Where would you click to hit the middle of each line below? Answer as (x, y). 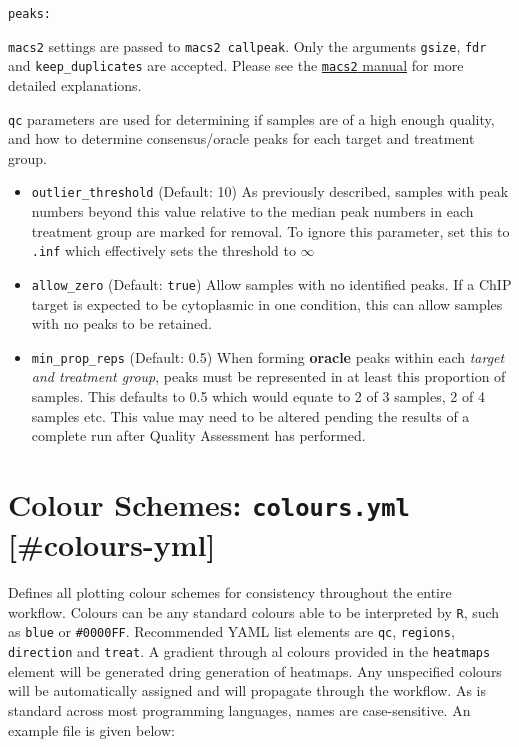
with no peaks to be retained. (121, 323)
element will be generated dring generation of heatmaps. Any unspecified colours (255, 670)
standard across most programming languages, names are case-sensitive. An (239, 709)
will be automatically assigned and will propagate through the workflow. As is (247, 690)
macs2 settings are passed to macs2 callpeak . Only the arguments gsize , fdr (247, 45)
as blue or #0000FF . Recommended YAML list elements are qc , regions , (231, 631)
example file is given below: (91, 729)
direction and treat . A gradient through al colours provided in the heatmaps (249, 651)
